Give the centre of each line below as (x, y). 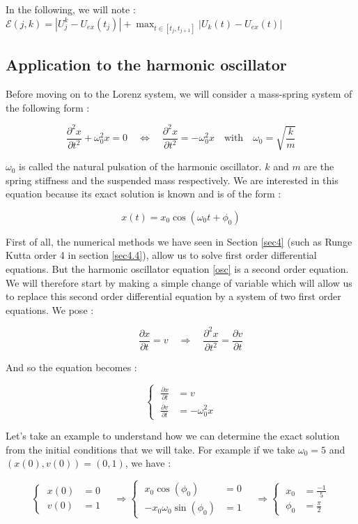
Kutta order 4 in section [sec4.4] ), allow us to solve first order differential (161, 255)
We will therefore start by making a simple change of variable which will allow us (179, 282)
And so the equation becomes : (71, 367)
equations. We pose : (50, 309)
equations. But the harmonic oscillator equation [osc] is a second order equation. (177, 269)
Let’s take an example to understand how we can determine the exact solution (173, 436)
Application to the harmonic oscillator (146, 65)
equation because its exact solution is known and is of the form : (143, 194)
